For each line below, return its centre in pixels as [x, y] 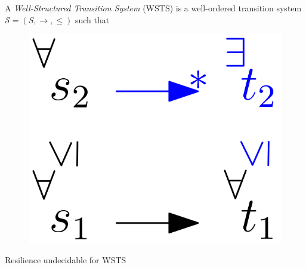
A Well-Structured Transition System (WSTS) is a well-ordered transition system [153, 8]
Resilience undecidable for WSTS [66, 260]
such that [92, 19]
